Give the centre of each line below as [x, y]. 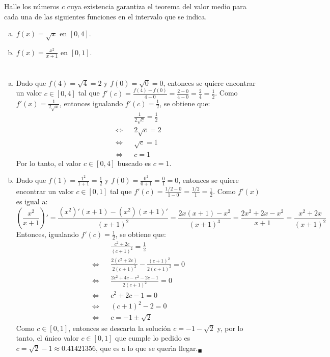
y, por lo [230, 328]
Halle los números [32, 6]
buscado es [134, 163]
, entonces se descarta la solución [120, 328]
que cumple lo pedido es [153, 338]
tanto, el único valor [47, 338]
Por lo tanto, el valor [49, 163]
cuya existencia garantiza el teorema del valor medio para [157, 6]
